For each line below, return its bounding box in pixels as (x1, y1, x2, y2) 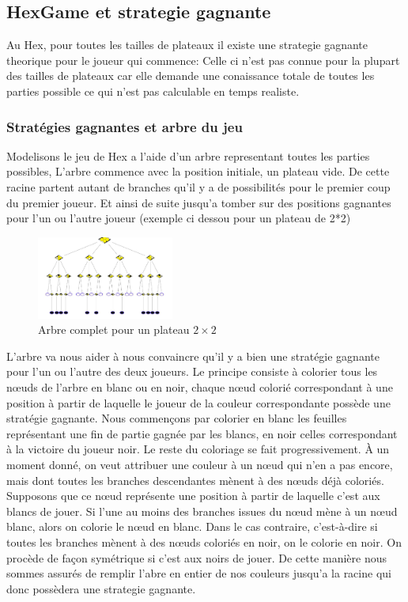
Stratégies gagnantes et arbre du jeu (6, 116, 243, 136)
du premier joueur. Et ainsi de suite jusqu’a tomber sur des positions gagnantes (6, 194, 391, 210)
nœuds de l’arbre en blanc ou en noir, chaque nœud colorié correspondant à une (6, 378, 393, 395)
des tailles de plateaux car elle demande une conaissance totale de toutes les (6, 67, 375, 84)
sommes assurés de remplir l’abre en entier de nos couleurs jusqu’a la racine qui (6, 565, 391, 581)
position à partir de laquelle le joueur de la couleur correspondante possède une (6, 394, 391, 411)
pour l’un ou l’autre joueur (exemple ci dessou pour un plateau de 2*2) (6, 210, 351, 226)
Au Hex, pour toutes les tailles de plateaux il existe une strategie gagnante (6, 36, 368, 53)
